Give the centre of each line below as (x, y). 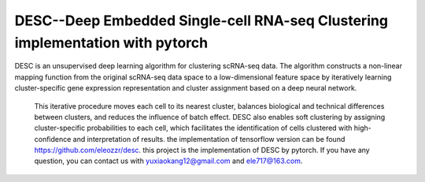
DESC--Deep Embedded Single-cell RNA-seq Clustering (201, 20)
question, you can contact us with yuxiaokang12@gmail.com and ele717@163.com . (168, 161)
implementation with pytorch (111, 43)
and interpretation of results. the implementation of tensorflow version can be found (209, 139)
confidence (53, 139)
